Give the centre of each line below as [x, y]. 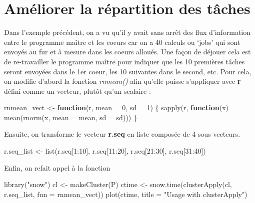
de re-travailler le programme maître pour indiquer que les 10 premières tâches [124, 61]
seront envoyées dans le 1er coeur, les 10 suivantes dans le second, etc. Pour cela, [128, 71]
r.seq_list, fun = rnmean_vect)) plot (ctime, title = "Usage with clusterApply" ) [126, 194]
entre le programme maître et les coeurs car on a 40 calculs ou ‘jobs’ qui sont [122, 42]
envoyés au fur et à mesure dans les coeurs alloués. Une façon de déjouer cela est [127, 52]
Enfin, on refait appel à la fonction [57, 167]
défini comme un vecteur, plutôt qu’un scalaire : [77, 91]
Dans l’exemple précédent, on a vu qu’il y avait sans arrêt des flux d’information [127, 32]
